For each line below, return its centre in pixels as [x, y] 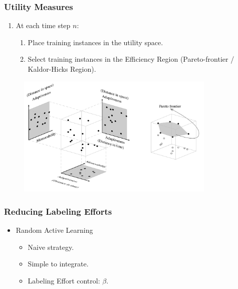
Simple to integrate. [58, 264]
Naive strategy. [51, 247]
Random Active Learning [54, 230]
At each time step [43, 25]
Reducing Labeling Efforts [58, 211]
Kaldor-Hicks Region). [62, 69]
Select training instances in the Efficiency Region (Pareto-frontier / [131, 59]
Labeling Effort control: [64, 280]
